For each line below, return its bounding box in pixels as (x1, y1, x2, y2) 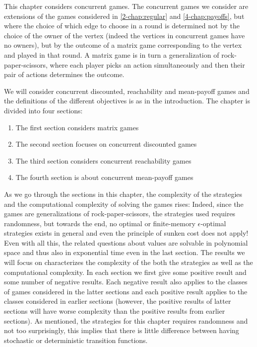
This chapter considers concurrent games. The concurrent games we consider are (4, 1, 249, 11)
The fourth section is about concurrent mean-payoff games (15, 172, 193, 182)
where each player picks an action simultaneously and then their (50, 59, 245, 70)
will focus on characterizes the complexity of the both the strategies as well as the (4, 257, 253, 267)
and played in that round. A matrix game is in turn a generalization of (4, 49, 219, 60)
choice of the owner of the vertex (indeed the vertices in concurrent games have (4, 30, 245, 40)
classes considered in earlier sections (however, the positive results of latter (4, 296, 231, 306)
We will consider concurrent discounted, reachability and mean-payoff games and (4, 86, 250, 96)
